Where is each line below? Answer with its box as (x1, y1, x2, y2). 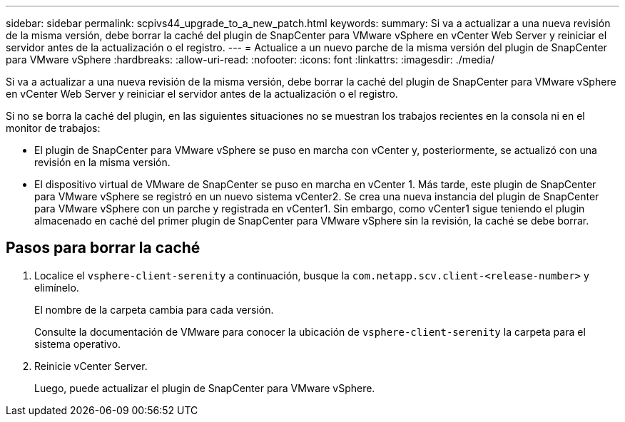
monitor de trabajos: (6, 122, 101, 134)
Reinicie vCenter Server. (34, 359, 148, 372)
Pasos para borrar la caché (6, 239, 200, 257)
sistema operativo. (34, 337, 121, 350)
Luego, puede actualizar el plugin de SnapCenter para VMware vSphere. (34, 381, 375, 394)
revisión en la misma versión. (34, 156, 171, 168)
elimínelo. (34, 281, 79, 294)
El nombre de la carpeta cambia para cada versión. (34, 303, 274, 316)
